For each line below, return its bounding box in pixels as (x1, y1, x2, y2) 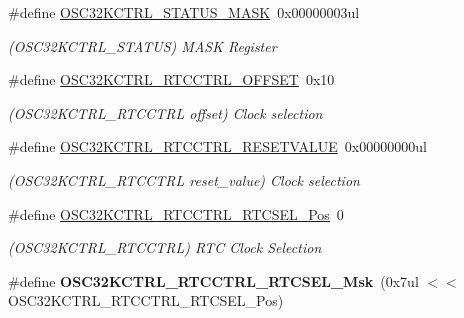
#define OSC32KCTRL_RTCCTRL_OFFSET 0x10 (8, 69, 335, 90)
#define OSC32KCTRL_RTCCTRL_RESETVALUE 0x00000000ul (8, 136, 427, 157)
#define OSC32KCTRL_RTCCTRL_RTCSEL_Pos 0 (8, 203, 344, 224)
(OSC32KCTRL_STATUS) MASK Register (8, 35, 277, 56)
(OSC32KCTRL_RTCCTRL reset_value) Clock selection (8, 169, 360, 190)
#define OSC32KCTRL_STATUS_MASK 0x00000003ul (8, 2, 360, 22)
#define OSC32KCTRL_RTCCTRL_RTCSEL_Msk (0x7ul (8, 270, 419, 291)
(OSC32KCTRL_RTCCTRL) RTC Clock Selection (8, 237, 322, 258)
